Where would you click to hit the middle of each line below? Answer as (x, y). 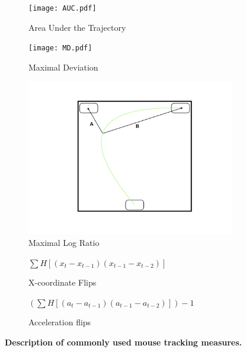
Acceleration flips (60, 322)
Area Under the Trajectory (77, 27)
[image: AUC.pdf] (63, 8)
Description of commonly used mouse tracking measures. (124, 342)
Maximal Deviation (63, 67)
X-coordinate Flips (63, 282)
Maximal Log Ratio (64, 243)
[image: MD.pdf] (60, 48)
